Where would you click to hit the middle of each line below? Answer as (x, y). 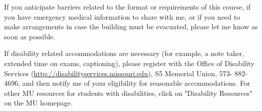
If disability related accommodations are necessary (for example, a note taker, (124, 53)
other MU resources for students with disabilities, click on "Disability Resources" (128, 93)
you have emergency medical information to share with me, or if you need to (122, 16)
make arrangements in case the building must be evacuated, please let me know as (131, 26)
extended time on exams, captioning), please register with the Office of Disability (129, 63)
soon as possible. (30, 36)
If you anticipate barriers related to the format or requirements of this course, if (127, 7)
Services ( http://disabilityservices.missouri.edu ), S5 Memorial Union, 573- (118, 73)
